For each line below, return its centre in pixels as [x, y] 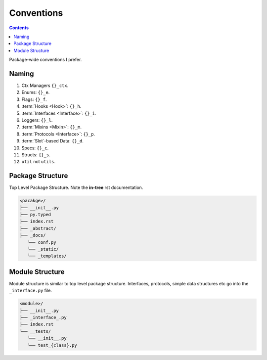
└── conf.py [42, 242]
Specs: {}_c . [35, 148]
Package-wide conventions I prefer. [45, 60]
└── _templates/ [47, 256]
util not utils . [39, 162]
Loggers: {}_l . [37, 120]
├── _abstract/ [38, 228]
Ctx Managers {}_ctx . [45, 86]
